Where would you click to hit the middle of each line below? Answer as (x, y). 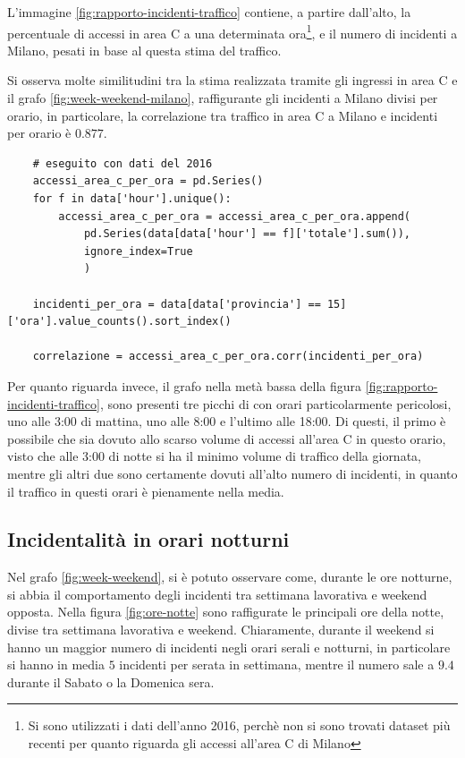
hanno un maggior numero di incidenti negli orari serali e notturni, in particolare (229, 647)
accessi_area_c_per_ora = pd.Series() (148, 181)
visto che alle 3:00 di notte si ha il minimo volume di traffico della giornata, (214, 456)
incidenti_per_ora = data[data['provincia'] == (177, 304)
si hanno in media (56, 664)
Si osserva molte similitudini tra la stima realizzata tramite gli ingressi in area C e (232, 80)
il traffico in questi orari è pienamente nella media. (146, 491)
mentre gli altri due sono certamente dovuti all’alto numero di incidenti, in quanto (232, 473)
